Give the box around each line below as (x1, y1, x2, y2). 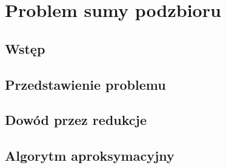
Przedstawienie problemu (5, 75, 166, 93)
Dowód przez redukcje (5, 110, 147, 129)
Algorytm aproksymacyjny (5, 146, 174, 165)
